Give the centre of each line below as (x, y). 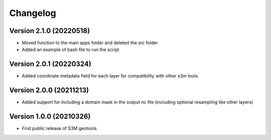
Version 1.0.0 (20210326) (50, 117)
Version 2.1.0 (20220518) (50, 31)
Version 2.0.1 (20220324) (50, 64)
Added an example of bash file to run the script (71, 49)
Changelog (33, 13)
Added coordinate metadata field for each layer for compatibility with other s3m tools (110, 76)
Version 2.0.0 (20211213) (49, 90)
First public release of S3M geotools (59, 128)
